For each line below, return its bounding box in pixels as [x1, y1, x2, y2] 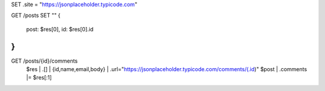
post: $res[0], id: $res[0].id [26, 25, 94, 33]
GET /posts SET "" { [11, 12, 61, 19]
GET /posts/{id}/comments [11, 57, 78, 64]
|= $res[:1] [26, 74, 52, 81]
